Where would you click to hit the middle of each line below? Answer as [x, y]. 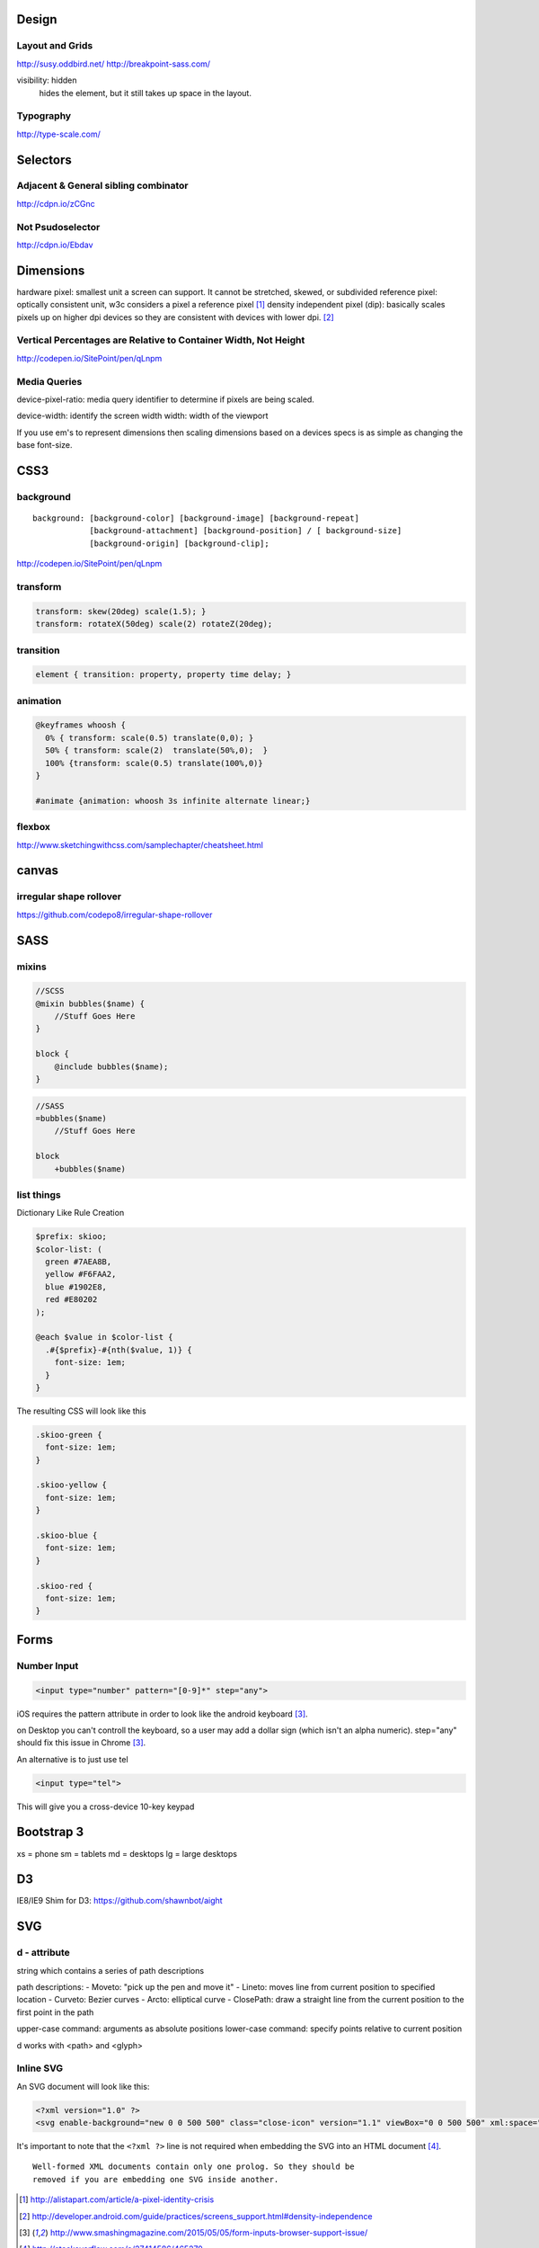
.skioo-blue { [66, 1536]
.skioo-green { [69, 1435]
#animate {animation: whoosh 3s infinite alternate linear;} [173, 801]
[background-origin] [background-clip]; [179, 543]
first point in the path [55, 2012]
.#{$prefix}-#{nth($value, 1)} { [119, 1350]
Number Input [48, 1665]
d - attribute [44, 1953]
